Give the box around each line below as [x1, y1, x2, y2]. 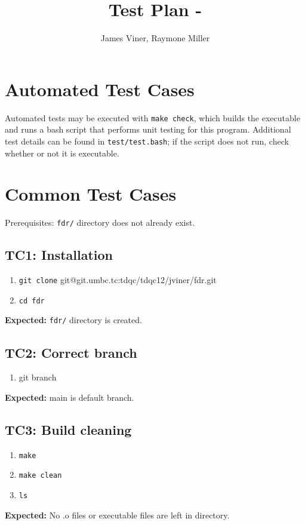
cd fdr [19, 296, 45, 305]
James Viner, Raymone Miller [100, 32, 210, 44]
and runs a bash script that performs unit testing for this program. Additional [5, 123, 291, 136]
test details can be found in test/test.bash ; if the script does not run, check [5, 134, 289, 147]
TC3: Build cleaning [5, 420, 132, 438]
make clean [19, 471, 62, 480]
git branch [19, 371, 57, 383]
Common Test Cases [5, 182, 177, 206]
